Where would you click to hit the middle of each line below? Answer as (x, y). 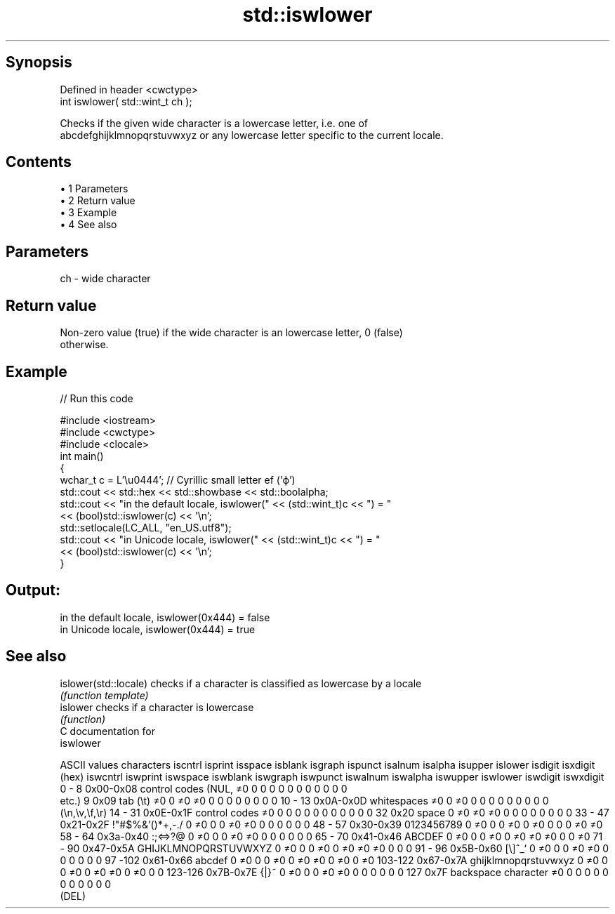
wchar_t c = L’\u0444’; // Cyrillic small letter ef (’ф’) (178, 479)
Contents (39, 162)
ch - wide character (105, 279)
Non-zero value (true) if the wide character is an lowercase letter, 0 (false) (231, 333)
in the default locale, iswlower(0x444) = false (165, 617)
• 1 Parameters (94, 189)
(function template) (104, 695)
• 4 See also (88, 225)
